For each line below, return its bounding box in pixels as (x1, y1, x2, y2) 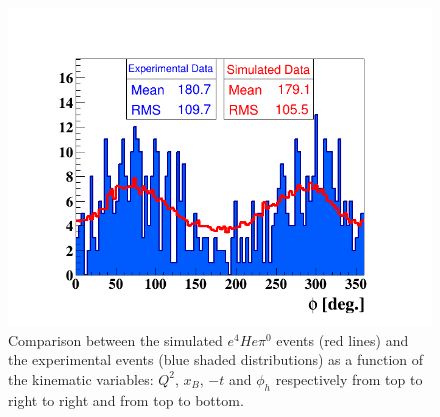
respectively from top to (275, 368, 423, 389)
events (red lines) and (276, 329, 409, 350)
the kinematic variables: (8, 368, 154, 389)
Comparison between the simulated (8, 329, 223, 350)
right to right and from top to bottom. (8, 389, 244, 410)
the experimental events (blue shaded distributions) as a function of (8, 349, 424, 370)
